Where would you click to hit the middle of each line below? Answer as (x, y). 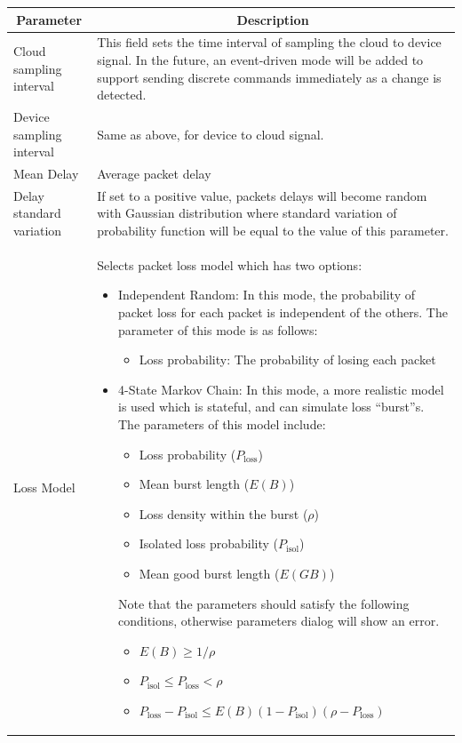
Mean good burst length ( (209, 573)
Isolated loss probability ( (209, 543)
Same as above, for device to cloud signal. (211, 134)
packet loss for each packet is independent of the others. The (283, 312)
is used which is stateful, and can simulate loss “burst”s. (271, 407)
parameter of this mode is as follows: (218, 329)
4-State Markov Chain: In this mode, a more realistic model (281, 389)
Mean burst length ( (194, 484)
